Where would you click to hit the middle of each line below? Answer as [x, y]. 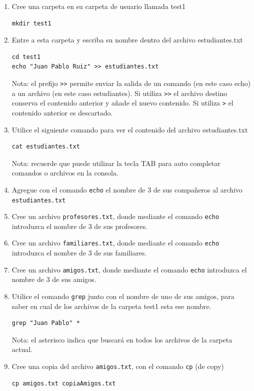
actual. [22, 349]
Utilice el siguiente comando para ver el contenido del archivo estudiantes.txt [130, 129]
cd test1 [26, 57]
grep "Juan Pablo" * [46, 323]
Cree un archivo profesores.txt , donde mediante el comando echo [115, 216]
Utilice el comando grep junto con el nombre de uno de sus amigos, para [123, 296]
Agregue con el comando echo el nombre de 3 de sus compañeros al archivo [127, 189]
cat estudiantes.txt [46, 147]
